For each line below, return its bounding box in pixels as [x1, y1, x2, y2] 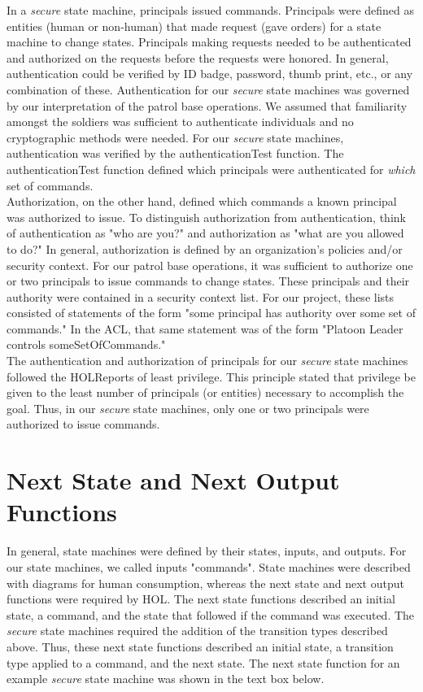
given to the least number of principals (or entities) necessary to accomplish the [7, 384, 404, 401]
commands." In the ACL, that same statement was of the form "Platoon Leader [7, 320, 403, 337]
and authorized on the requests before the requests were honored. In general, [7, 49, 389, 66]
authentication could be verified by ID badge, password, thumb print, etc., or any [7, 65, 413, 82]
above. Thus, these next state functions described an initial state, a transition [7, 638, 394, 655]
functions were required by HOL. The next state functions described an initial [7, 590, 395, 607]
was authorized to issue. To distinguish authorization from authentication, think [7, 208, 406, 225]
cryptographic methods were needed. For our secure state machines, [7, 128, 344, 146]
